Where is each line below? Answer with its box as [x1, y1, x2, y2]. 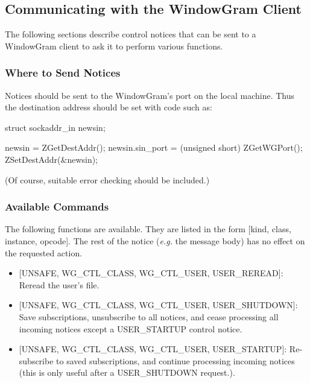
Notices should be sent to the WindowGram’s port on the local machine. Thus [5, 89, 295, 101]
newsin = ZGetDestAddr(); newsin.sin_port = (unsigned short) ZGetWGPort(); [5, 141, 303, 154]
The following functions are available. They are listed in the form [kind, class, [5, 223, 291, 235]
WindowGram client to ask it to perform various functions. [5, 39, 223, 52]
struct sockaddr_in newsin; [5, 121, 106, 133]
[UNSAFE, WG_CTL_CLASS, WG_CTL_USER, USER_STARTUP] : [19, 343, 287, 355]
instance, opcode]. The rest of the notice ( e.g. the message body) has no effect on [5, 234, 305, 247]
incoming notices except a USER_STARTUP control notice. [19, 322, 242, 335]
